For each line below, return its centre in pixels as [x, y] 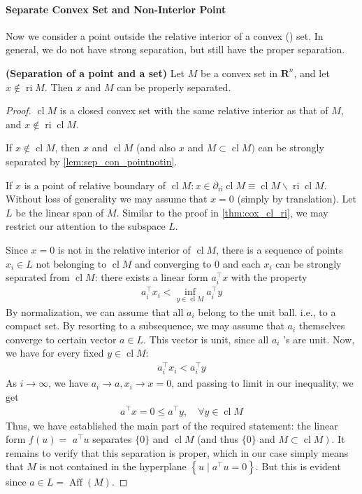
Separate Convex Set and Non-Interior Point [116, 9]
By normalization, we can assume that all [95, 311]
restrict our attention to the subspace [86, 226]
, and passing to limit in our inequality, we [262, 383]
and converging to [173, 263]
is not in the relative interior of [124, 249]
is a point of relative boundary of [95, 185]
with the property [269, 277]
